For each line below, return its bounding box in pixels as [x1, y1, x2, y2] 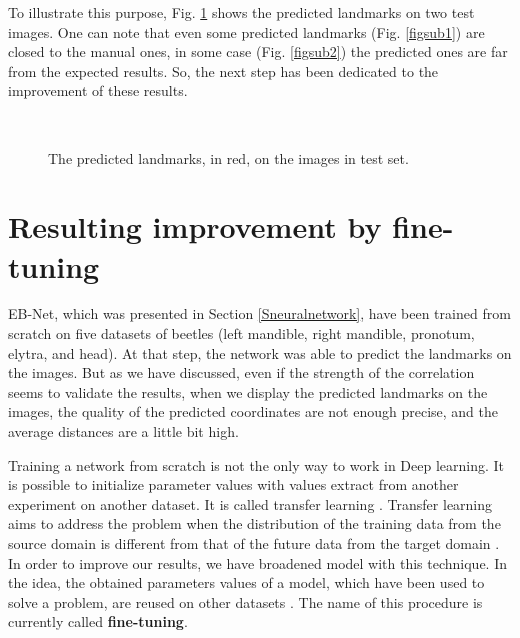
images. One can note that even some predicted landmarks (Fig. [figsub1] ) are [8, 21, 485, 42]
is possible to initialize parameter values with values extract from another [8, 474, 459, 495]
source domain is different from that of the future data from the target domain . [8, 533, 500, 553]
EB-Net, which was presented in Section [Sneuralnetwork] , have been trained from [8, 303, 511, 324]
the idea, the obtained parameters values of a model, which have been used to [8, 572, 485, 593]
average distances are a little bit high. [8, 421, 239, 442]
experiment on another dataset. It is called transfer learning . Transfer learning [8, 493, 493, 514]
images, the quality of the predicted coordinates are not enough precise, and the [8, 401, 498, 422]
